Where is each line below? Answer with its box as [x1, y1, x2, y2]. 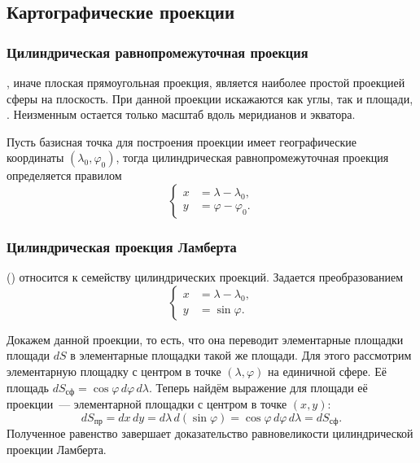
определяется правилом [7, 167, 122, 184]
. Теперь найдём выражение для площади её [148, 378, 368, 395]
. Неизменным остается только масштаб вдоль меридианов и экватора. [7, 106, 356, 123]
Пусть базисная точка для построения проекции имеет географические [7, 133, 357, 150]
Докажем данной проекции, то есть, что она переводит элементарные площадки [7, 330, 404, 347]
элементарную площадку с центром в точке [7, 362, 221, 379]
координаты [7, 149, 64, 166]
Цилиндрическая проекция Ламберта [7, 236, 237, 256]
